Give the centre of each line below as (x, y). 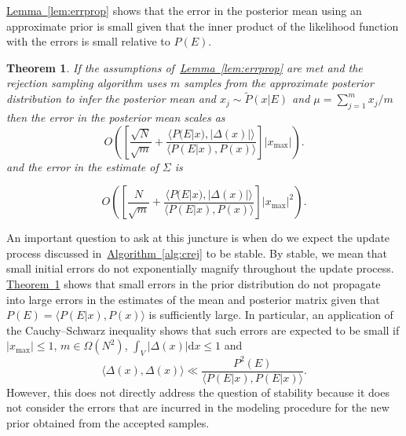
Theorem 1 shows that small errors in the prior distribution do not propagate (194, 283)
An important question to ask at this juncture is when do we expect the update (198, 238)
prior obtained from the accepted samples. (108, 422)
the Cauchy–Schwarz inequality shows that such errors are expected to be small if (203, 330)
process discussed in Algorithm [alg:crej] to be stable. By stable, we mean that (197, 253)
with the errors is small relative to (88, 41)
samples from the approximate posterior (279, 83)
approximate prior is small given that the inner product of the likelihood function (203, 26)
